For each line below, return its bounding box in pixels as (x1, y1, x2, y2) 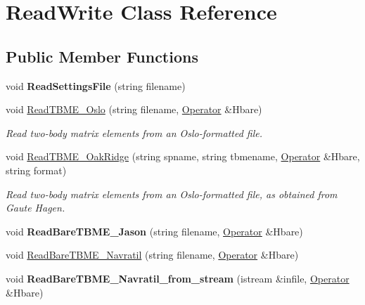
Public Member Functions (6, 45, 198, 67)
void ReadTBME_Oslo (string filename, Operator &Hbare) (6, 102, 262, 117)
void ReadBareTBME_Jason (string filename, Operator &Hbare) (6, 223, 303, 238)
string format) (6, 162, 67, 177)
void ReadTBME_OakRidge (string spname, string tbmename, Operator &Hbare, (6, 149, 360, 164)
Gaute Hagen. (6, 200, 65, 215)
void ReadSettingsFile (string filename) (6, 78, 186, 93)
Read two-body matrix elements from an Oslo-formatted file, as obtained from (6, 186, 338, 201)
